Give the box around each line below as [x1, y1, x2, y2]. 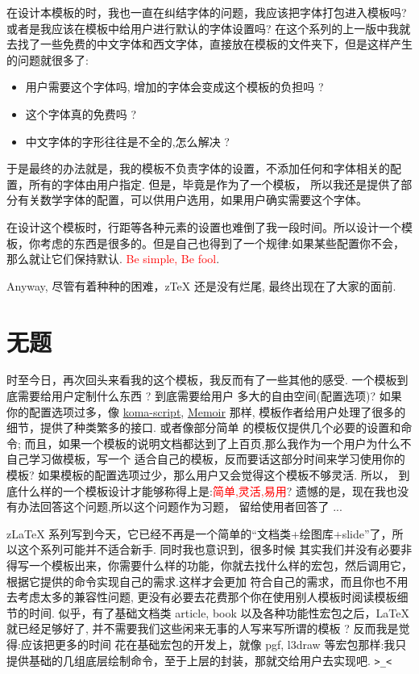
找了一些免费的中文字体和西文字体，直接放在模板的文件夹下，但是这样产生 [17, 36, 413, 52]
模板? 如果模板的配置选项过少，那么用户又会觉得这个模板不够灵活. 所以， [6, 467, 395, 483]
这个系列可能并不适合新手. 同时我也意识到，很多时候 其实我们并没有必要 [17, 541, 401, 558]
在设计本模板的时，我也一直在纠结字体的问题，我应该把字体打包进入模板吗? [6, 4, 407, 20]
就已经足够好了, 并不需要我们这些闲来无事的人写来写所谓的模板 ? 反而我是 [6, 620, 399, 637]
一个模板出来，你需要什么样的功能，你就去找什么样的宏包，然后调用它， [28, 556, 413, 573]
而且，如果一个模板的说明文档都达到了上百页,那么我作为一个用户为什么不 [24, 434, 412, 451]
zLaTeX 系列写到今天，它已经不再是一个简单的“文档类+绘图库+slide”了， [6, 525, 392, 542]
